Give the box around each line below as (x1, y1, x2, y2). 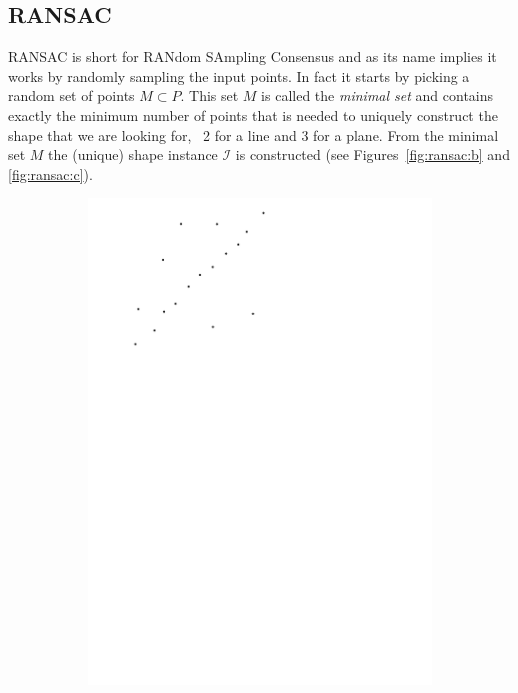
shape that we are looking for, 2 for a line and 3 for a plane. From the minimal (8, 124, 499, 145)
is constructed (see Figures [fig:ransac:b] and (235, 144, 510, 165)
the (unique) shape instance (48, 144, 218, 165)
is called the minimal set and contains (261, 85, 494, 106)
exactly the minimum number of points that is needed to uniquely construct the (8, 104, 498, 125)
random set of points (8, 85, 135, 106)
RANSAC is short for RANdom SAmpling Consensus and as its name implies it (8, 46, 497, 67)
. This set (180, 85, 239, 106)
